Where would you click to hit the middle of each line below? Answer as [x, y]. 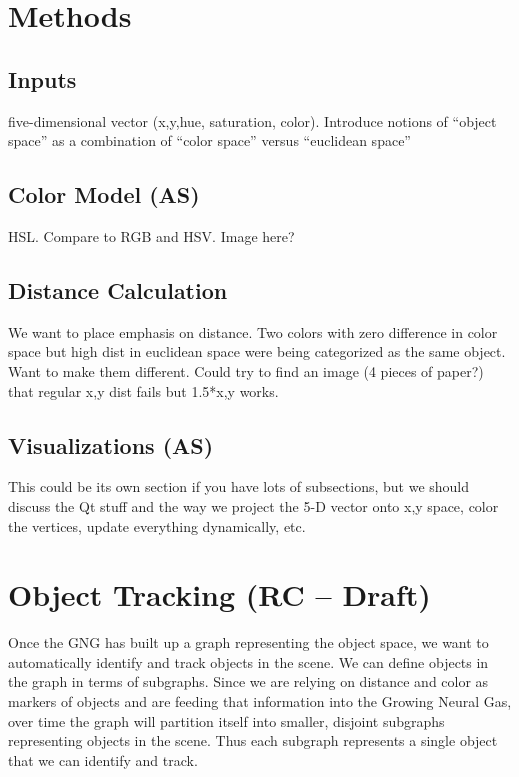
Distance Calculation [118, 289]
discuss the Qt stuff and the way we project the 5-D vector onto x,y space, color [253, 505]
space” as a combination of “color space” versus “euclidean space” [209, 140]
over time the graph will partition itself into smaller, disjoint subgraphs [226, 720]
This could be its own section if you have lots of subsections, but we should [239, 486]
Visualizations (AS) [111, 444]
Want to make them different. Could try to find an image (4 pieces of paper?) [246, 370]
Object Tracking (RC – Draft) [219, 594]
